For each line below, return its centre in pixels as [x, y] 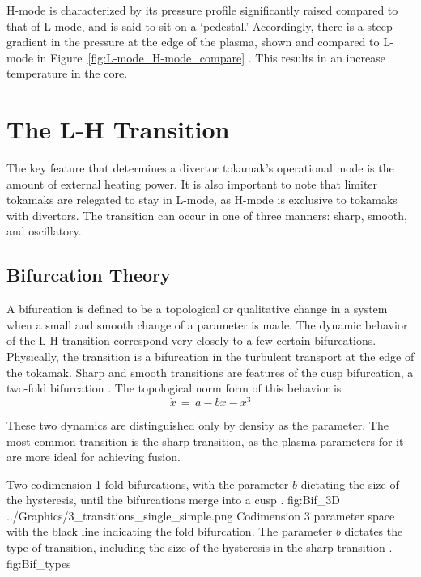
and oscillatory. [44, 231]
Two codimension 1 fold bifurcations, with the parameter [148, 484]
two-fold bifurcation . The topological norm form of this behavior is [174, 388]
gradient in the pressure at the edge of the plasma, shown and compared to [193, 42]
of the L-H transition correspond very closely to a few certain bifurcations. [191, 340]
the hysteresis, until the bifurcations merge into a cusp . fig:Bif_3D [173, 500]
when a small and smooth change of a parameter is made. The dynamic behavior [207, 324]
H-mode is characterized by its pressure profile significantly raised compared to [202, 10]
